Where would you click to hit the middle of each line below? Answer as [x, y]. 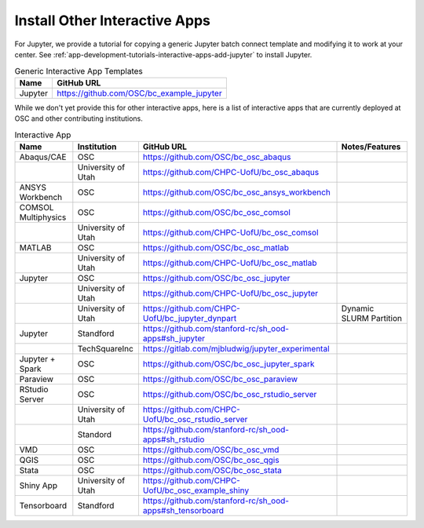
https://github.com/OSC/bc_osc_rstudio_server [230, 394]
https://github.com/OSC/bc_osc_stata [212, 470]
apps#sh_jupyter [174, 338]
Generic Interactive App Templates [79, 71]
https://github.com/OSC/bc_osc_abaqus [217, 157]
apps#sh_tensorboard [183, 510]
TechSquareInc [105, 348]
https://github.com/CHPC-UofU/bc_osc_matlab [230, 263]
